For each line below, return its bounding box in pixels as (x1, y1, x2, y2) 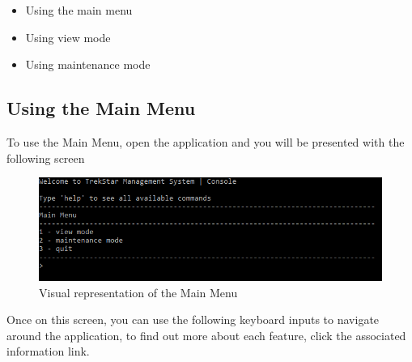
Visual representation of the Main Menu (39, 283, 238, 300)
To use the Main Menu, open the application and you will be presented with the (6, 133, 405, 150)
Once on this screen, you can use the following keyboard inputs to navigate (6, 311, 380, 328)
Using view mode (25, 28, 111, 45)
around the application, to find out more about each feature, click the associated (6, 326, 406, 343)
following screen (6, 149, 85, 166)
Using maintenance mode (25, 56, 151, 73)
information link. (6, 343, 90, 360)
